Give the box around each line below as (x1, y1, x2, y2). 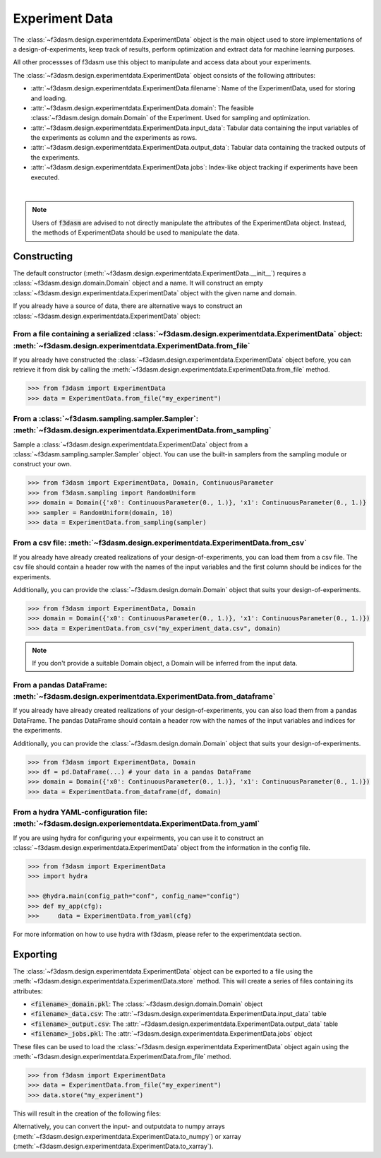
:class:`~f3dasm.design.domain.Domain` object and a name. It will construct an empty (13, 279, 264, 288)
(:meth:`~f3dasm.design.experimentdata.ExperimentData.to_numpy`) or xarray (13, 1132, 241, 1140)
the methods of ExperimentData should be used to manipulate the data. (32, 228, 240, 237)
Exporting (13, 948, 58, 960)
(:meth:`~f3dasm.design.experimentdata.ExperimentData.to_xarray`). (13, 1142, 214, 1150)
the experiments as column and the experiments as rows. (30, 134, 198, 142)
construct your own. (13, 460, 72, 468)
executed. (30, 173, 60, 182)
